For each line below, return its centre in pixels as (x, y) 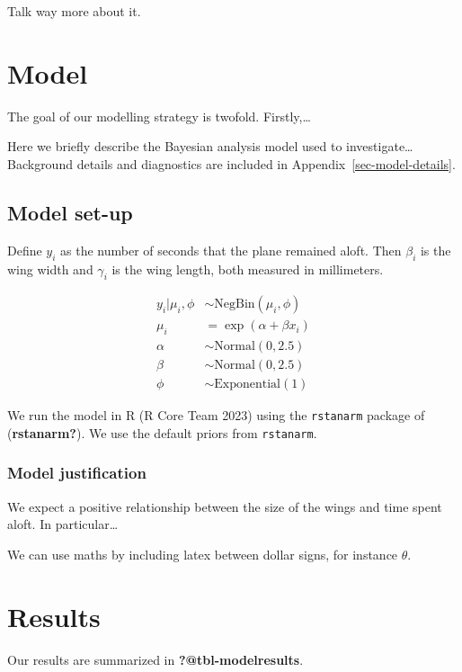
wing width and (50, 269)
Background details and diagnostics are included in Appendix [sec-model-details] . (231, 163)
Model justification (77, 473)
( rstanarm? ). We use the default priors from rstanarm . (162, 432)
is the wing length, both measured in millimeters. (248, 269)
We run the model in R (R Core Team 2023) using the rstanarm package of (216, 415)
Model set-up (70, 212)
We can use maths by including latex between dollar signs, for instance (203, 554)
